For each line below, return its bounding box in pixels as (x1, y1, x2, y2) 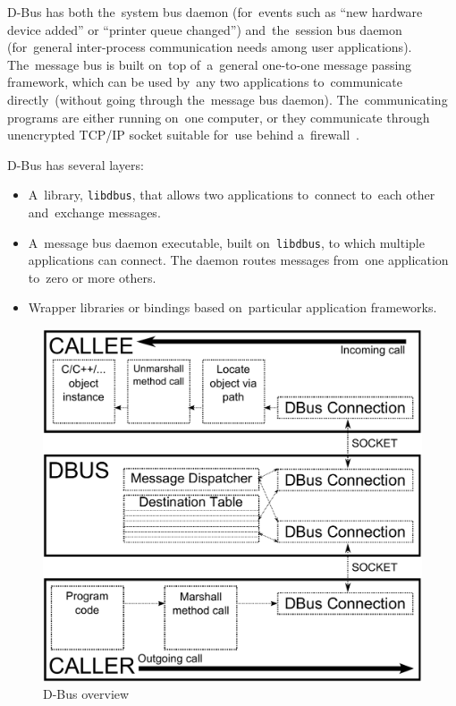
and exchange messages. (28, 203, 161, 221)
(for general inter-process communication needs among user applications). (7, 38, 412, 56)
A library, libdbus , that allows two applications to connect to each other (28, 185, 435, 204)
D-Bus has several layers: (7, 155, 144, 174)
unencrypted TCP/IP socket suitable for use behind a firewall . (7, 125, 359, 144)
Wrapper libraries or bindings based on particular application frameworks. (28, 298, 437, 317)
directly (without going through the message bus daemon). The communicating (7, 89, 448, 108)
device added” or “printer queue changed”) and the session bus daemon (7, 20, 402, 38)
